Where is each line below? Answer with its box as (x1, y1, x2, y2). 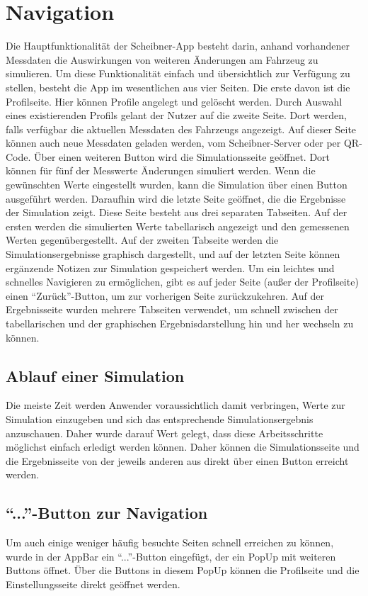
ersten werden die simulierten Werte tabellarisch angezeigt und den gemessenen (6, 218, 350, 233)
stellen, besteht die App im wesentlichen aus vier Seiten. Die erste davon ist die (6, 79, 350, 94)
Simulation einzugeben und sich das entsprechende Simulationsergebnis (6, 411, 314, 426)
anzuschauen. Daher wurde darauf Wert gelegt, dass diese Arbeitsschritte (6, 425, 323, 440)
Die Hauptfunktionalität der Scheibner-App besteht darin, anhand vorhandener (6, 38, 350, 53)
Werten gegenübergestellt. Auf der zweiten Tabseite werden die (6, 232, 279, 247)
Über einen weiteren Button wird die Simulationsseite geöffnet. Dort (34, 149, 330, 164)
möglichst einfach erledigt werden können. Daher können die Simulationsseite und (6, 439, 360, 454)
